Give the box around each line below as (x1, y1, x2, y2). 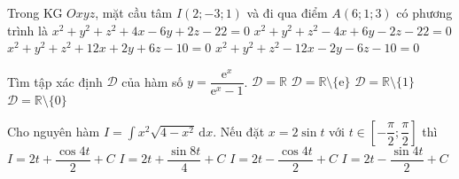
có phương (396, 4, 453, 21)
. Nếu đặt (213, 121, 265, 140)
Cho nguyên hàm (7, 121, 100, 140)
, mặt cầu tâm (95, 4, 173, 21)
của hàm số (121, 72, 183, 90)
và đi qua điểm (246, 4, 328, 21)
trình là (7, 20, 48, 39)
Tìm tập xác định (7, 72, 103, 90)
